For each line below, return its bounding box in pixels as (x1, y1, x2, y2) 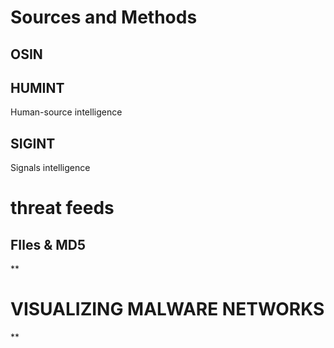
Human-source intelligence (10, 106, 123, 118)
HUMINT (10, 79, 65, 96)
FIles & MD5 (10, 236, 87, 253)
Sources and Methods (10, 6, 198, 29)
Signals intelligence (10, 162, 91, 174)
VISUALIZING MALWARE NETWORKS (10, 298, 325, 321)
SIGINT (10, 135, 56, 152)
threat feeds (10, 197, 115, 220)
